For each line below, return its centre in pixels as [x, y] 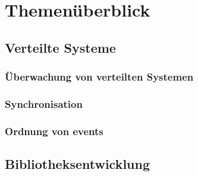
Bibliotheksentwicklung [78, 164]
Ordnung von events [54, 131]
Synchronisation [44, 103]
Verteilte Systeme [60, 47]
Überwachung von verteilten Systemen [99, 77]
